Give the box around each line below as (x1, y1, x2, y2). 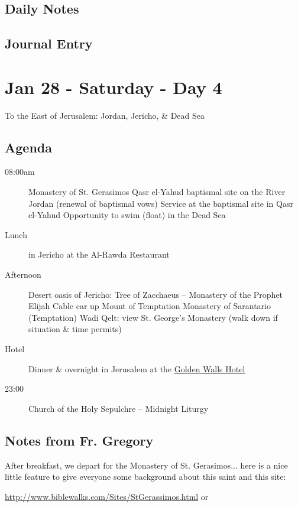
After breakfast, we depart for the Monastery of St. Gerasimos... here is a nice (5, 459, 288, 471)
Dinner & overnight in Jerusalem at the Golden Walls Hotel (28, 362, 245, 375)
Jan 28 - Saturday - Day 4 (5, 74, 222, 99)
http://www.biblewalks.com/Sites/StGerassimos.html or (5, 490, 209, 502)
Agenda (5, 138, 52, 156)
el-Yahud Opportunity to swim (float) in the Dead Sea (28, 209, 226, 221)
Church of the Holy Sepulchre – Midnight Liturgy (28, 402, 209, 414)
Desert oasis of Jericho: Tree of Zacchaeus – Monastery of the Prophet (28, 288, 283, 300)
